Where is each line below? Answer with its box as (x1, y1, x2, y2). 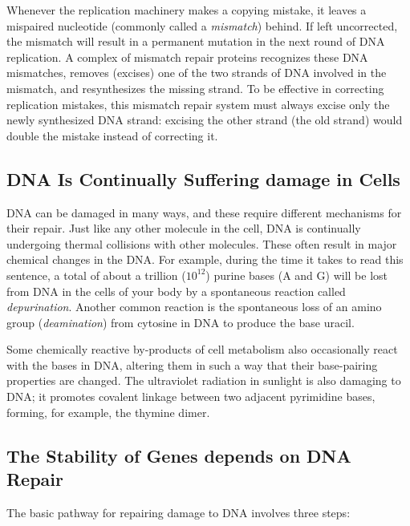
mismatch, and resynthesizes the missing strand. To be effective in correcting (6, 79, 384, 96)
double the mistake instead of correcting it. (6, 127, 218, 144)
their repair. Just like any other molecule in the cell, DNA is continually (6, 220, 361, 237)
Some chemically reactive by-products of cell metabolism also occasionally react (6, 341, 398, 358)
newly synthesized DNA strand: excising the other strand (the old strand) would (6, 111, 403, 128)
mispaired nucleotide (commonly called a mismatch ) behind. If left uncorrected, (6, 17, 398, 34)
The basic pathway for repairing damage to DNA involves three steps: (6, 504, 351, 520)
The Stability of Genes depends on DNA (6, 443, 351, 467)
